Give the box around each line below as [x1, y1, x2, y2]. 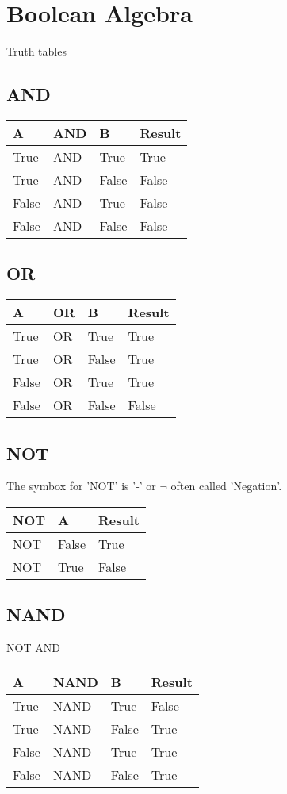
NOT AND [6, 639, 60, 656]
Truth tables [6, 43, 67, 59]
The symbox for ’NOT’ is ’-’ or [6, 478, 156, 494]
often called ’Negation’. [170, 478, 282, 494]
